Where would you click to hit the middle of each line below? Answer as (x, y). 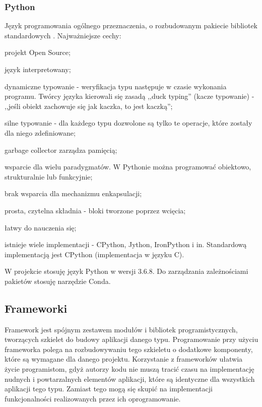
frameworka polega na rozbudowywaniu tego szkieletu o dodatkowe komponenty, (129, 349)
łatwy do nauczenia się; (41, 227)
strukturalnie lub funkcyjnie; (49, 176)
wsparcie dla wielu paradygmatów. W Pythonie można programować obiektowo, (128, 167)
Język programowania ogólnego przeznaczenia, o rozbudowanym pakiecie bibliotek (131, 25)
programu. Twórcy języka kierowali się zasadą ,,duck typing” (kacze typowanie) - (129, 96)
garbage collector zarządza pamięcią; (61, 150)
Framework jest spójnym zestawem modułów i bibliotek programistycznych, (121, 329)
